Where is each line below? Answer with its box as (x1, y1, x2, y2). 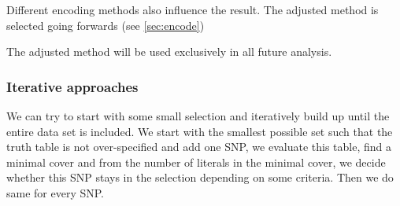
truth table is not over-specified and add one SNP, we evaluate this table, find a (6, 138, 391, 155)
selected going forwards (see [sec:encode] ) (6, 17, 205, 33)
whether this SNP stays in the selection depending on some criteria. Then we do (6, 169, 394, 186)
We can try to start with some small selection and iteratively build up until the (6, 108, 390, 123)
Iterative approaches (6, 76, 139, 96)
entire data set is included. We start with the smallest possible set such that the (6, 123, 393, 139)
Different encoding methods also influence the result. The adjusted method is (6, 2, 379, 17)
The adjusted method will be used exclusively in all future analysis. (6, 43, 332, 60)
